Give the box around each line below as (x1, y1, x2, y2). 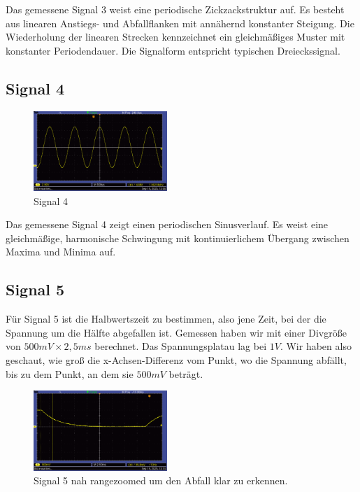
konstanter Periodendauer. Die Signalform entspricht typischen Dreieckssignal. (6, 43, 340, 57)
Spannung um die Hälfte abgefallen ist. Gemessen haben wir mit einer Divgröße (6, 325, 347, 339)
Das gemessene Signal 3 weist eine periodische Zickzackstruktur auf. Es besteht (6, 2, 345, 16)
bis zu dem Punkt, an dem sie (6, 366, 134, 381)
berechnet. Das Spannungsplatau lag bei (94, 339, 267, 353)
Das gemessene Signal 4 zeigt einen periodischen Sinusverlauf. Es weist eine (6, 217, 329, 232)
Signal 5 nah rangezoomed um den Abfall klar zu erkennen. (34, 473, 288, 488)
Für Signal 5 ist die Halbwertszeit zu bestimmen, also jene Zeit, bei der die (6, 311, 326, 326)
